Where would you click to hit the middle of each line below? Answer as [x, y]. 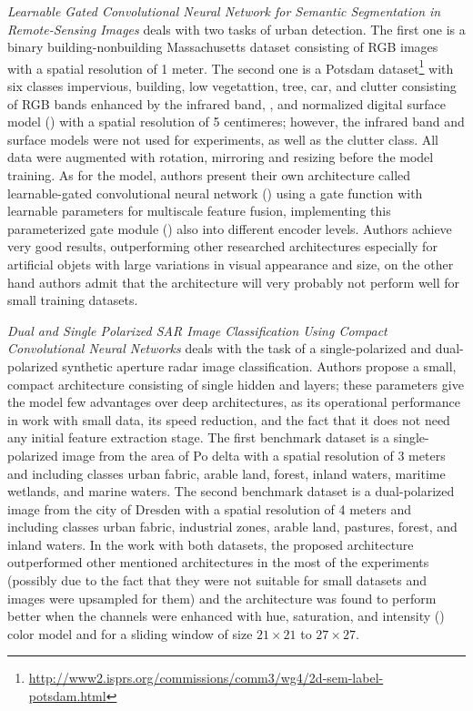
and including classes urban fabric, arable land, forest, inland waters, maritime [226, 473]
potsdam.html [67, 696]
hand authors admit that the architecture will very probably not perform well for [234, 282]
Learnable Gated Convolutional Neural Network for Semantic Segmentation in [224, 11]
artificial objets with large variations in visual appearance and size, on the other [231, 264]
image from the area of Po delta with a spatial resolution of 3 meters [254, 455]
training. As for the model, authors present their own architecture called [209, 175]
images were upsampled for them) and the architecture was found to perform [222, 598]
